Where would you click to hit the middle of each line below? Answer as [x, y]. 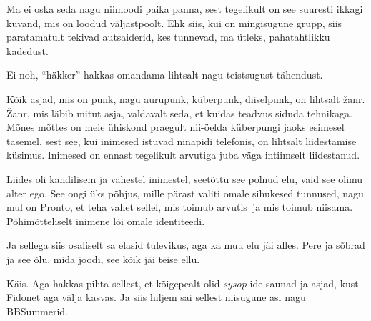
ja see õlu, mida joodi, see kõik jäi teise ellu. [103, 258]
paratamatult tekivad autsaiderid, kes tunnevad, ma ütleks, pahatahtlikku [168, 37]
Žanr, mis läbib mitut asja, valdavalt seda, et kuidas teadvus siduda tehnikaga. [179, 113]
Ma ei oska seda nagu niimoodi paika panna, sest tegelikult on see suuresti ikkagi [185, 9]
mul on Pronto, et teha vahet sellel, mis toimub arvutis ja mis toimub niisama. [180, 207]
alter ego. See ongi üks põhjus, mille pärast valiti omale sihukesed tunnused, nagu [185, 193]
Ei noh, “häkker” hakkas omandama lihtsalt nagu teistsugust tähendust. [165, 75]
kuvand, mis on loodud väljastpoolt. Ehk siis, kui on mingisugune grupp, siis [174, 23]
